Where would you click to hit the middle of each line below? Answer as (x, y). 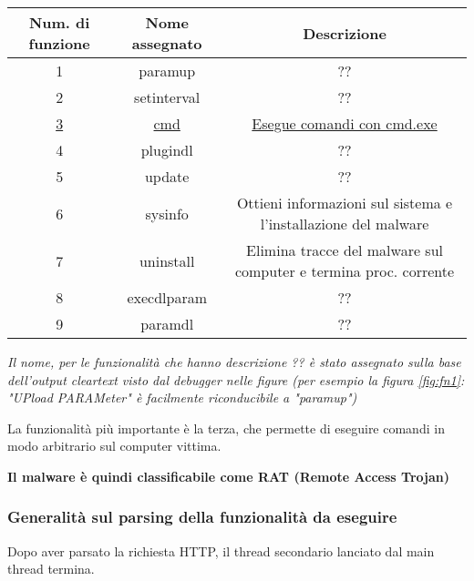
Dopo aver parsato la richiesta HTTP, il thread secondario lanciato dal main (221, 550)
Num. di (59, 22)
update (167, 176)
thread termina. (51, 569)
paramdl (167, 324)
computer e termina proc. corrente (345, 271)
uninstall (167, 260)
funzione (59, 43)
